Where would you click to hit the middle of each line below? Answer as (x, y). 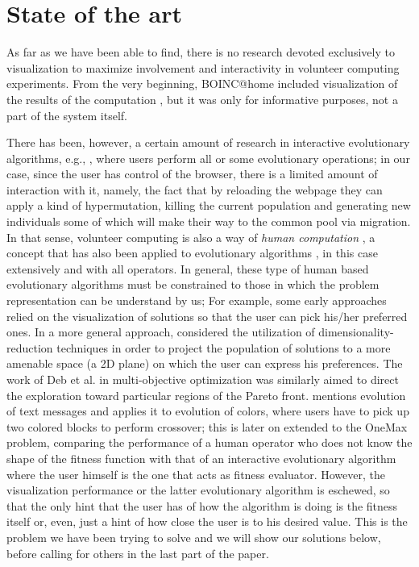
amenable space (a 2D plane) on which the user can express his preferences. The (205, 363)
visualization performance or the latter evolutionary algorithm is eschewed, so (198, 490)
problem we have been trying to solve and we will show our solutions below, (194, 537)
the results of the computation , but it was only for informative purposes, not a (202, 99)
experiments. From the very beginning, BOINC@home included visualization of (202, 83)
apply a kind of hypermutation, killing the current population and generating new (209, 205)
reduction (30, 347)
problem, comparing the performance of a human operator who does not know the (209, 442)
